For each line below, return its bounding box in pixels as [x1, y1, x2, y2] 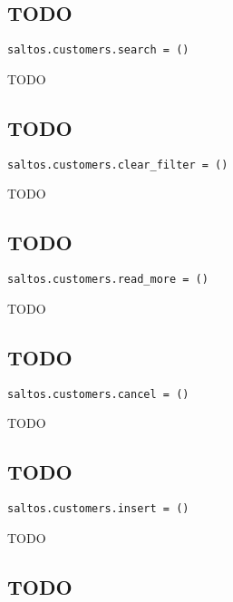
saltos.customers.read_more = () [7, 273, 209, 286]
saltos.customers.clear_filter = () [7, 158, 228, 171]
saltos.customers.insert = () [7, 502, 189, 516]
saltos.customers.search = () [7, 44, 189, 57]
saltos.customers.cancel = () [7, 387, 189, 401]
